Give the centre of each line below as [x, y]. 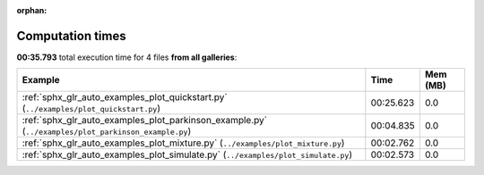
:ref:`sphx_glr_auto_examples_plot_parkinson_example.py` [145, 121]
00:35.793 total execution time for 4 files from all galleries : [127, 57]
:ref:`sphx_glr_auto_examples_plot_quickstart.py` [125, 97]
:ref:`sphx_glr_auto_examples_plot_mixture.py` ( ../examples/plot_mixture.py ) [183, 143]
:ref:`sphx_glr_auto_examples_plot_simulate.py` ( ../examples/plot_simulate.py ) [187, 154]
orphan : [32, 10]
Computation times [71, 36]
